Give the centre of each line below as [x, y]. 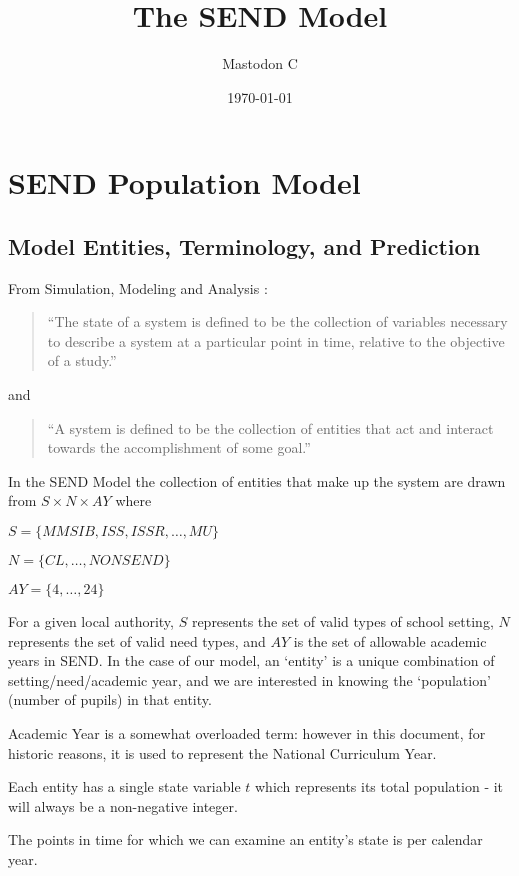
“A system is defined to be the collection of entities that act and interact [270, 427]
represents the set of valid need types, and [137, 640]
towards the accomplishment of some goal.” [179, 447]
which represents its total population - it [379, 786]
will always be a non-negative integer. [123, 805]
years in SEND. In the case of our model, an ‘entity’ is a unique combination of [251, 660]
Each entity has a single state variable [124, 786]
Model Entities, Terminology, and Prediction [244, 245]
